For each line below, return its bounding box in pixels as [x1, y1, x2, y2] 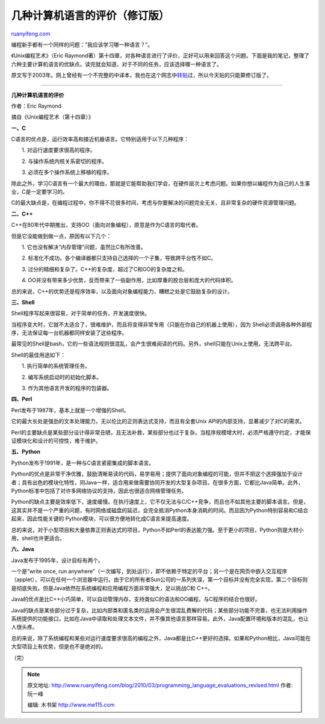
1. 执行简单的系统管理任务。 [21, 362, 90, 370]
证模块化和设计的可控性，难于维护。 [11, 437, 101, 444]
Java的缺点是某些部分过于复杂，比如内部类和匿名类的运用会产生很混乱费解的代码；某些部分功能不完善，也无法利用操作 [11, 607, 308, 614]
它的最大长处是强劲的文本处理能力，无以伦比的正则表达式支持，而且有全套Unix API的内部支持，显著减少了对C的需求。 [11, 418, 305, 425]
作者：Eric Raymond [11, 102, 62, 110]
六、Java [11, 545, 34, 553]
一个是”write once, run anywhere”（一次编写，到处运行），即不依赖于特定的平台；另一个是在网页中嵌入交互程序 [11, 568, 288, 575]
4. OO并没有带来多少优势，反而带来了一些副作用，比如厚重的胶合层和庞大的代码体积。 [21, 277, 237, 284]
